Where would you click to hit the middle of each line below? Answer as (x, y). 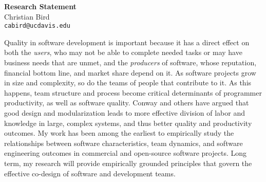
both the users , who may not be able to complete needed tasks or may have (123, 52)
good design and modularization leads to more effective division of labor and (125, 113)
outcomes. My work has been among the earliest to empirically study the (119, 133)
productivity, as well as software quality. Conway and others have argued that (127, 103)
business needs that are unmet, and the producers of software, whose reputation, (130, 62)
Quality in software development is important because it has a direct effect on (127, 42)
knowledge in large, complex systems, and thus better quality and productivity (128, 123)
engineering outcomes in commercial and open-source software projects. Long (125, 153)
